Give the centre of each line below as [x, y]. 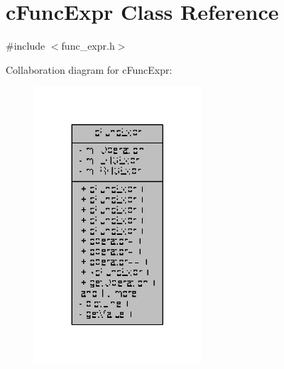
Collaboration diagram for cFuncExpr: [89, 69]
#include [26, 46]
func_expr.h [88, 46]
